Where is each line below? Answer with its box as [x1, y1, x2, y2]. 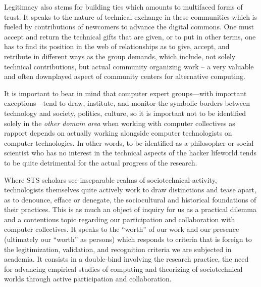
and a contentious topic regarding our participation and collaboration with [4, 214, 235, 224]
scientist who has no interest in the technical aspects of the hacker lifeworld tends [4, 147, 256, 158]
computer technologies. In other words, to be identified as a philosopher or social [4, 137, 254, 148]
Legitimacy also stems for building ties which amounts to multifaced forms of [4, 2, 243, 12]
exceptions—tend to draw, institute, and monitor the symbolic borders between [4, 98, 250, 108]
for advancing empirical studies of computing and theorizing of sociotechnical [4, 263, 243, 274]
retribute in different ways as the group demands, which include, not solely [4, 51, 236, 61]
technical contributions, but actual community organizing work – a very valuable [4, 61, 254, 71]
